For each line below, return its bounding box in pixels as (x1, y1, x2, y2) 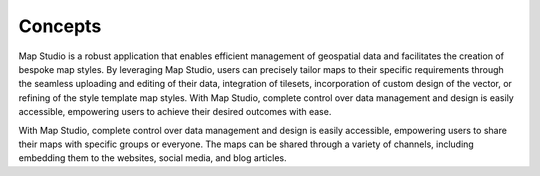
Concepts (18, 15, 102, 37)
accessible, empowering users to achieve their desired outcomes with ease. (18, 106, 332, 118)
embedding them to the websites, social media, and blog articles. (18, 152, 287, 164)
